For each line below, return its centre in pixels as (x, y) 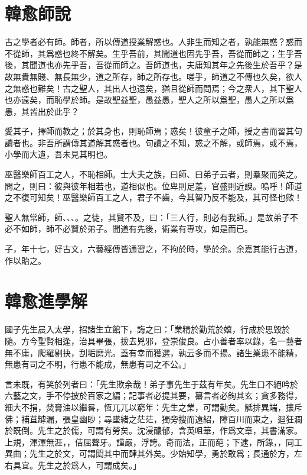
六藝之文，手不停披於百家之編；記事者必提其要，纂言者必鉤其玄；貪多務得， (153, 395)
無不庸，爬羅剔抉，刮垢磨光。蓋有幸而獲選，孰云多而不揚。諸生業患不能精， (153, 352)
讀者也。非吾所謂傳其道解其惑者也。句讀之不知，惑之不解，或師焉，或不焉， (153, 142)
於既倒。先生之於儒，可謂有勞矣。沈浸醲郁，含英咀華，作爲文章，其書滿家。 (153, 430)
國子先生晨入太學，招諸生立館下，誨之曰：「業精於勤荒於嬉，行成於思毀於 (147, 329)
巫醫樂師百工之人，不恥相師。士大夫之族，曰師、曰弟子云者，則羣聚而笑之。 (153, 174)
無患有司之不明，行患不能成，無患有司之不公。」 (98, 364)
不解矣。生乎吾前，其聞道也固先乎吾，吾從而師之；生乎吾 (190, 53)
